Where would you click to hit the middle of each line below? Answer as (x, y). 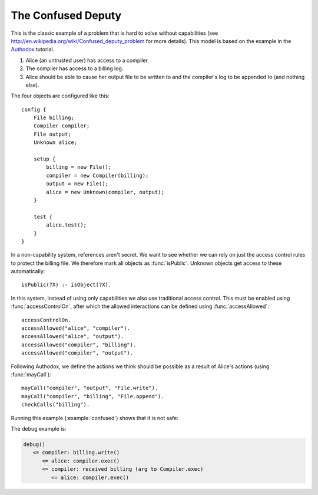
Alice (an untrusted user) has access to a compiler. (87, 60)
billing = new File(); (79, 167)
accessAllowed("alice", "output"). (73, 337)
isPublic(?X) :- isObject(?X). (67, 285)
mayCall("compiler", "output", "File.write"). (90, 388)
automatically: (28, 271)
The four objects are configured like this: (60, 96)
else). (32, 85)
